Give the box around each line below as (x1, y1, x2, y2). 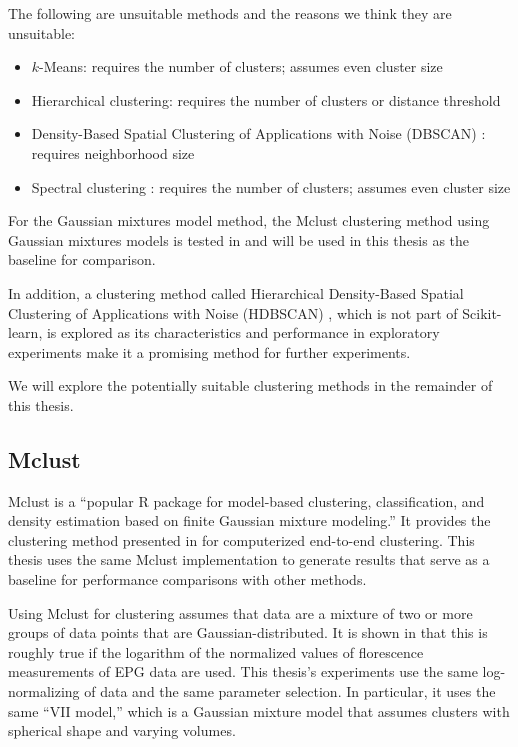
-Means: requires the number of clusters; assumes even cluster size (39, 56, 443, 77)
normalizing (8, 681, 80, 702)
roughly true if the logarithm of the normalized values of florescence (8, 641, 424, 662)
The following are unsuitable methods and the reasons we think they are (8, 3, 452, 23)
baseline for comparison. (8, 249, 156, 270)
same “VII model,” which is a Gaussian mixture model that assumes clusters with (8, 700, 510, 721)
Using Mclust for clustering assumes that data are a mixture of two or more (8, 602, 473, 623)
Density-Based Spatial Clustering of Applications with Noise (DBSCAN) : (31, 123, 486, 144)
